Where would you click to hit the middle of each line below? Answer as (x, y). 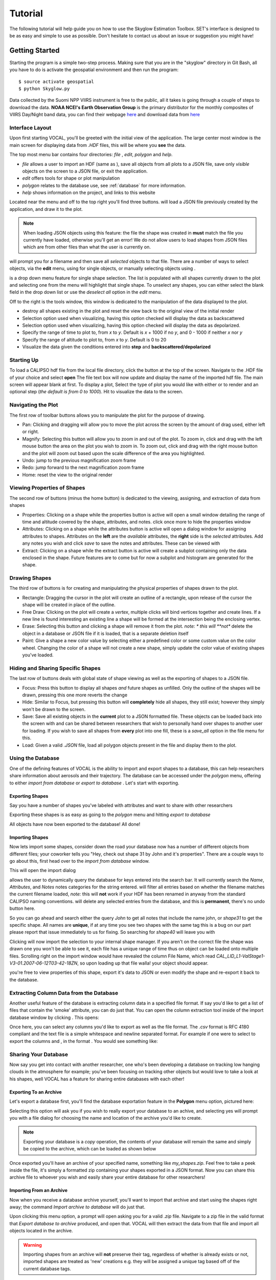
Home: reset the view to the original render (67, 475)
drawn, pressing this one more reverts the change (75, 695)
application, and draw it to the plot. (46, 209)
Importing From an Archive (39, 1190)
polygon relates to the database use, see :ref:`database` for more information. (104, 185)
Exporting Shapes (29, 796)
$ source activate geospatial (56, 81)
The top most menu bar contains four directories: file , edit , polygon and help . (91, 155)
